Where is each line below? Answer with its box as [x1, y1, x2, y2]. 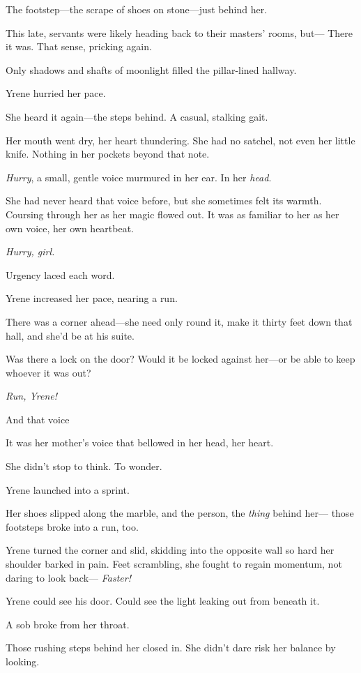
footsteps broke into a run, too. [6, 519, 139, 534]
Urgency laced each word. [6, 267, 115, 282]
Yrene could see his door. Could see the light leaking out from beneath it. [6, 593, 320, 608]
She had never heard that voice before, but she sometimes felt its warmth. [6, 193, 322, 208]
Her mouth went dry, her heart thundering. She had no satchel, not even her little [6, 133, 355, 147]
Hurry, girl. [6, 244, 55, 259]
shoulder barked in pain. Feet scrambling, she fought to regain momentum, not [6, 557, 342, 571]
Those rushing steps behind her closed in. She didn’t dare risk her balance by [6, 640, 336, 655]
